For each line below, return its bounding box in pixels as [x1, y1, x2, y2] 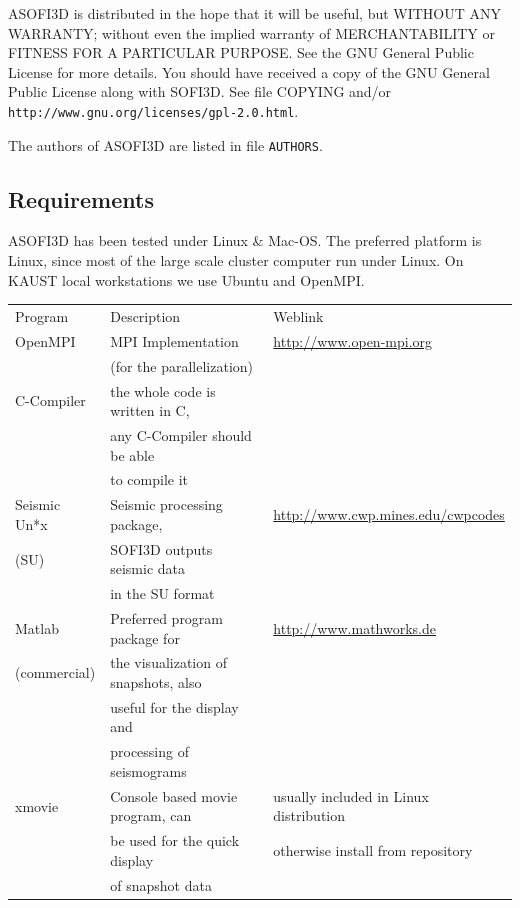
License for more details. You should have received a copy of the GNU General [8, 61, 490, 82]
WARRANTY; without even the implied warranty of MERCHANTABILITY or [8, 22, 496, 43]
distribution [273, 805, 346, 826]
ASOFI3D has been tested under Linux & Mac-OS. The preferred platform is [8, 230, 482, 251]
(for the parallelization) [110, 355, 254, 376]
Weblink [273, 306, 324, 327]
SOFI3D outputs [110, 538, 213, 559]
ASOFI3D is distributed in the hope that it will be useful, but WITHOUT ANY [8, 3, 502, 23]
